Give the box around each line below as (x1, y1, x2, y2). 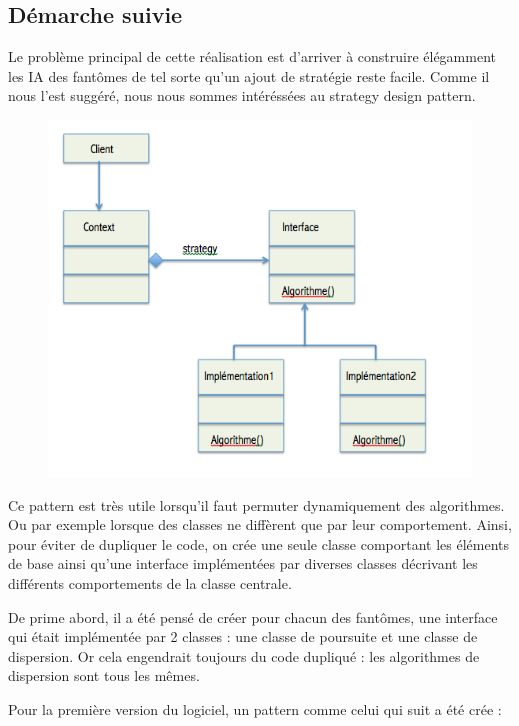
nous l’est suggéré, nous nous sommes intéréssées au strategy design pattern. (8, 85, 476, 106)
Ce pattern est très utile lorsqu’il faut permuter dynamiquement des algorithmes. (8, 494, 505, 515)
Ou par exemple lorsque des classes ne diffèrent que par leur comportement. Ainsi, (8, 514, 512, 535)
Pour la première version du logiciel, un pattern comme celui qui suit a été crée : (8, 698, 502, 719)
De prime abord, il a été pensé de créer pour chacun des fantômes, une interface (8, 606, 498, 627)
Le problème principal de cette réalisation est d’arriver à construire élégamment (8, 46, 496, 67)
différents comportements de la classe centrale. (8, 572, 292, 593)
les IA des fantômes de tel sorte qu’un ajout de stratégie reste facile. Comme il (8, 65, 490, 86)
